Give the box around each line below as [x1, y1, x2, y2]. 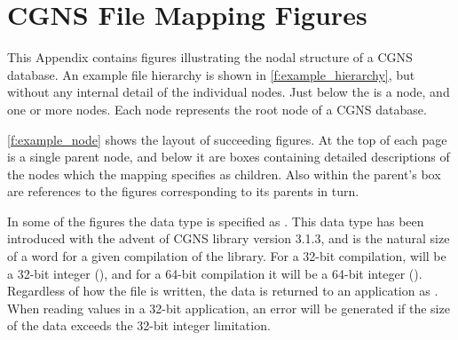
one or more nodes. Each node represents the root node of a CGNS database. [7, 99, 427, 118]
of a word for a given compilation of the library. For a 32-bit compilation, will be [7, 247, 446, 265]
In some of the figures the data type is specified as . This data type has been [7, 211, 424, 230]
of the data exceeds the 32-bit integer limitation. [7, 316, 271, 335]
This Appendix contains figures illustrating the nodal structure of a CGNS [7, 48, 413, 67]
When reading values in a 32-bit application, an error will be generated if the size [7, 298, 450, 317]
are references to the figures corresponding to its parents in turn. [7, 182, 359, 201]
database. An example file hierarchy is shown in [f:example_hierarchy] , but [7, 65, 415, 83]
